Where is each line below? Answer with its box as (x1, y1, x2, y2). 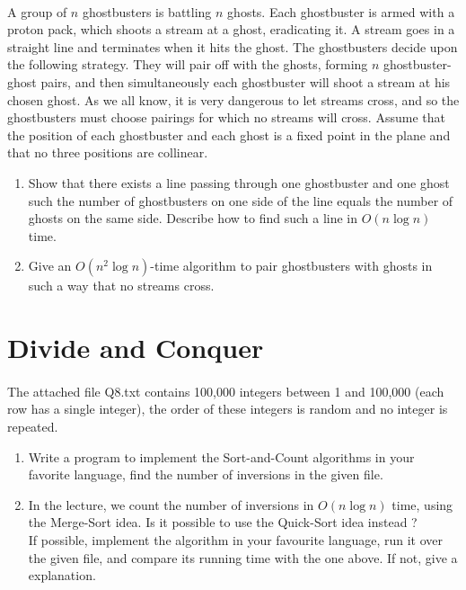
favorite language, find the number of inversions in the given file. (28, 465, 383, 484)
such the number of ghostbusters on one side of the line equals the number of (28, 191, 453, 210)
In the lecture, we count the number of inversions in (28, 495, 314, 514)
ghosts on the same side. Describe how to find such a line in (28, 209, 358, 228)
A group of (7, 2, 67, 21)
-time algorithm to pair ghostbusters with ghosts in (150, 256, 433, 275)
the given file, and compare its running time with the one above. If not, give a (28, 548, 458, 567)
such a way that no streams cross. (28, 276, 215, 295)
